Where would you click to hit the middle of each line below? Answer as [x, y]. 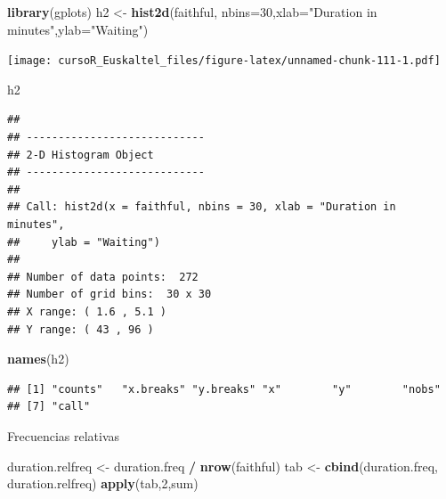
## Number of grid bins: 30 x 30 [109, 294]
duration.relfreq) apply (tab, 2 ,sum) [103, 483]
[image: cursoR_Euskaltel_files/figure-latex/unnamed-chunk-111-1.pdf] [224, 61]
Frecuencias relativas [64, 435]
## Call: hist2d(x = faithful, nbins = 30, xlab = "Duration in [202, 207]
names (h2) [38, 359]
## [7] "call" [49, 407]
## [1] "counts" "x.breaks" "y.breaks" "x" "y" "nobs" [224, 389]
